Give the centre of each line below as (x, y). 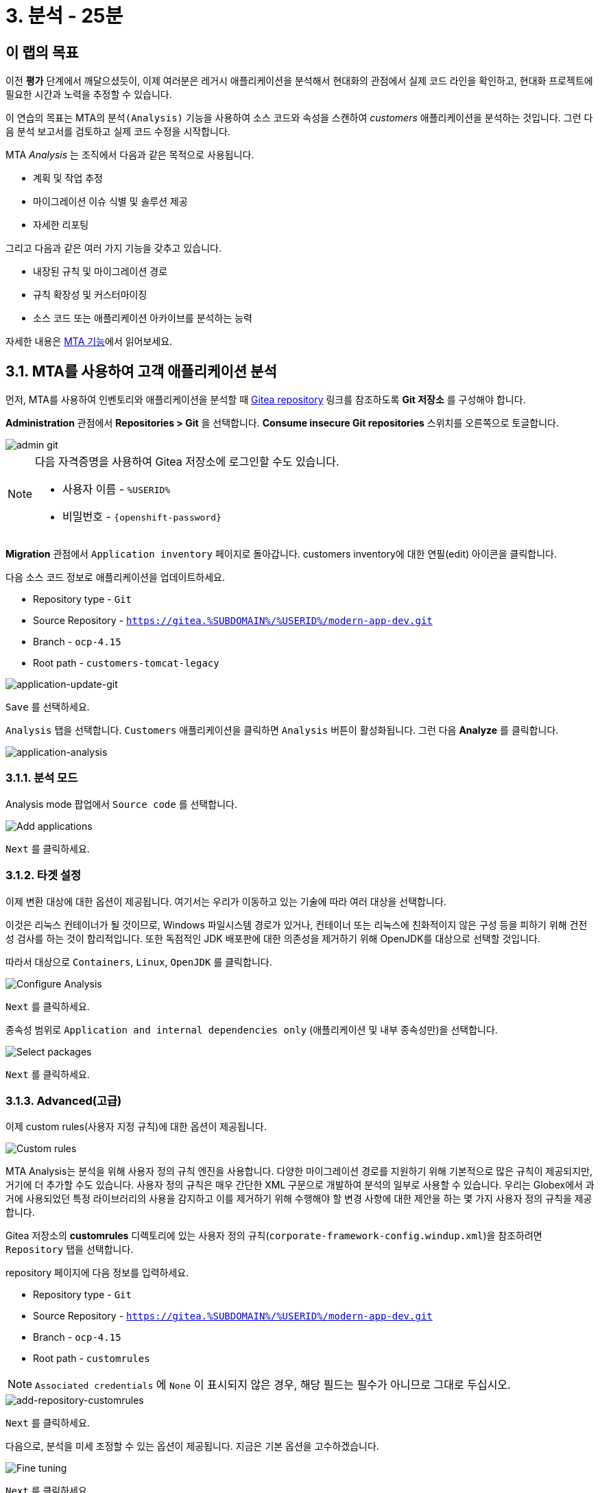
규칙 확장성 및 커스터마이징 (90, 295)
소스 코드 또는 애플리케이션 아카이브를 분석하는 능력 (143, 318)
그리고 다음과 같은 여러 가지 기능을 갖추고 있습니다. (113, 248)
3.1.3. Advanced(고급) (64, 1100)
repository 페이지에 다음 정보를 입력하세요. (97, 1273)
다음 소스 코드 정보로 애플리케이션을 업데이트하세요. (115, 577)
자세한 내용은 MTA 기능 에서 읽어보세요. (89, 342)
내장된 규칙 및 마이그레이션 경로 (100, 272)
